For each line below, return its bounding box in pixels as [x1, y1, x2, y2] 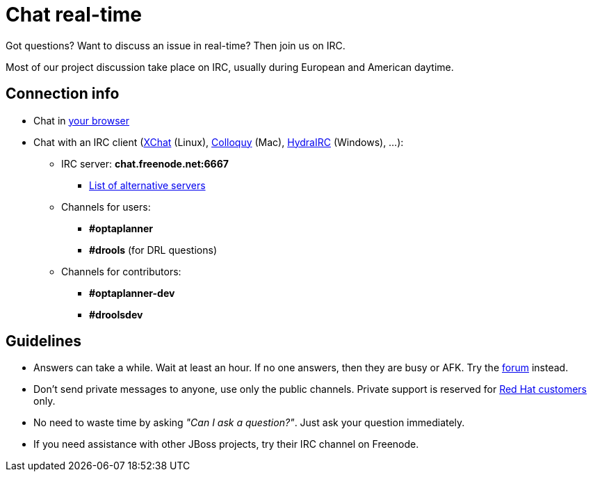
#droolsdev [89, 308, 143, 321]
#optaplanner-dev [89, 286, 175, 299]
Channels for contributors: [61, 265, 181, 277]
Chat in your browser [33, 114, 129, 127]
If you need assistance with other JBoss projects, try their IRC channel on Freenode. [33, 438, 419, 451]
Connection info [6, 85, 120, 103]
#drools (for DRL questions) [89, 243, 217, 256]
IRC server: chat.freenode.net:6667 [61, 157, 229, 170]
